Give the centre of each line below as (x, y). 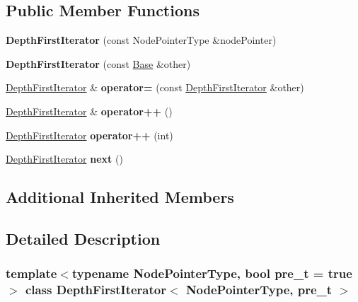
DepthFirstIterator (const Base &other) (98, 63)
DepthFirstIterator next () (64, 159)
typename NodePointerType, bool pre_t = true (212, 273)
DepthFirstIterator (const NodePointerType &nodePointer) (141, 40)
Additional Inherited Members (120, 197)
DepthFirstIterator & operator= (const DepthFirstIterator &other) (155, 87)
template (31, 273)
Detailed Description (83, 238)
